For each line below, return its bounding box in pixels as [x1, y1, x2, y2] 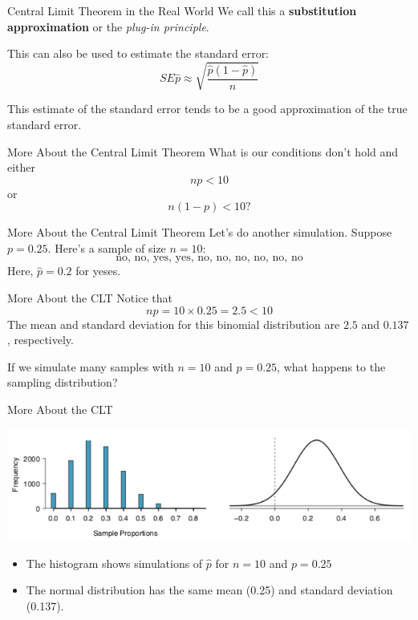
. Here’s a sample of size [47, 239, 166, 256]
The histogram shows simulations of [26, 554, 203, 571]
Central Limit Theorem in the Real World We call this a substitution [7, 2, 357, 18]
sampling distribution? [7, 374, 118, 391]
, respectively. [7, 331, 74, 348]
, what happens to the [277, 358, 386, 375]
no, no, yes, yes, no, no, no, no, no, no [116, 252, 303, 264]
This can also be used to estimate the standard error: [7, 45, 270, 62]
